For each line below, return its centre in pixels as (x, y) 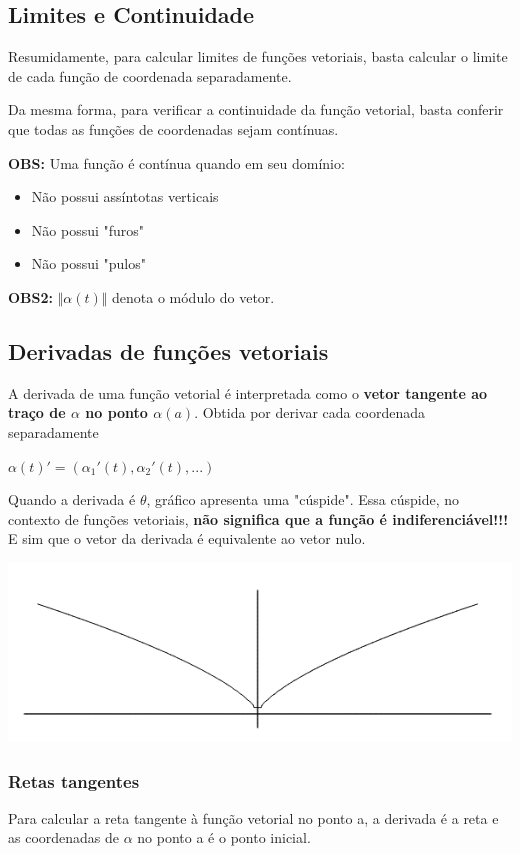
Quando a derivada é (72, 499)
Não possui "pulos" (88, 263)
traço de (37, 412)
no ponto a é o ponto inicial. (224, 837)
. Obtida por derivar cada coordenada (309, 412)
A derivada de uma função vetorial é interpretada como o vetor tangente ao (248, 392)
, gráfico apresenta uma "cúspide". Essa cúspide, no (302, 499)
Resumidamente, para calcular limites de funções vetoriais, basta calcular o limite (258, 56)
